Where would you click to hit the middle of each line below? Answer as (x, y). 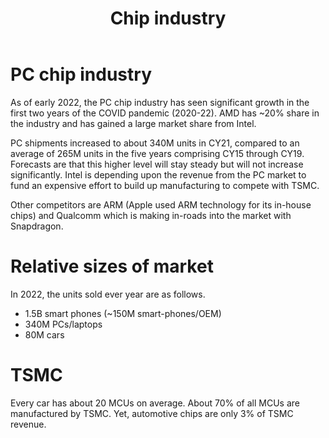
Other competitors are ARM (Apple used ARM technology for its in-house (161, 204)
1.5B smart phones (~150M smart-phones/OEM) (123, 313)
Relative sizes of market (112, 266)
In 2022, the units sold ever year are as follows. (108, 294)
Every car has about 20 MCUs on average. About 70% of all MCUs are (155, 403)
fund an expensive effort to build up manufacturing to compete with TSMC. (165, 185)
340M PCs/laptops (63, 324)
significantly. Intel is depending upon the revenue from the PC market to (158, 174)
